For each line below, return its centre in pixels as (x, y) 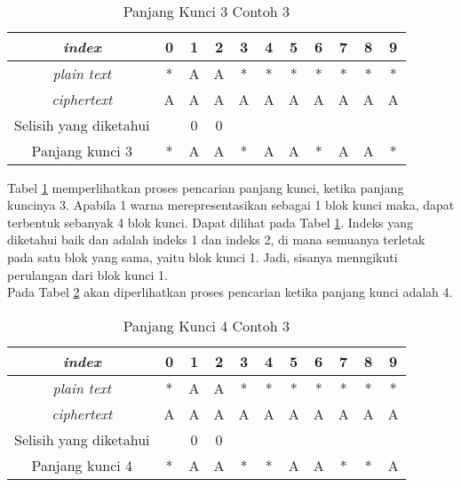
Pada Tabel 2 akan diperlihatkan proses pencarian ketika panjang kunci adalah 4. (230, 292)
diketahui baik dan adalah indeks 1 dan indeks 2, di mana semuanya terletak (216, 240)
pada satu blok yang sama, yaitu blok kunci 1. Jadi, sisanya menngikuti (203, 256)
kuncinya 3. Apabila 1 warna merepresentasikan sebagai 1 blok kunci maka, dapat (231, 205)
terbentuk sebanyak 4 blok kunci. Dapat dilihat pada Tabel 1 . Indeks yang (211, 222)
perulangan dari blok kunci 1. (87, 274)
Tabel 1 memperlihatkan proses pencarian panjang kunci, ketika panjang (206, 187)
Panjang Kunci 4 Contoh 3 (207, 325)
